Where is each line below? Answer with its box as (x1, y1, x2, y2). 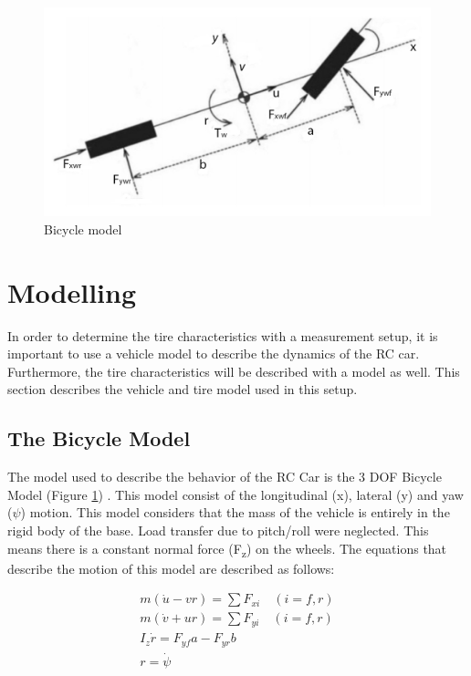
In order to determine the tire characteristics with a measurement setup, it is (7, 326, 438, 345)
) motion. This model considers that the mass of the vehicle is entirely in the (20, 503, 450, 522)
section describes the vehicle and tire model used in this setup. (7, 380, 358, 399)
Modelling (7, 273, 137, 310)
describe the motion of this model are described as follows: (7, 558, 335, 577)
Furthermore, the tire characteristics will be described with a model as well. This (7, 361, 460, 380)
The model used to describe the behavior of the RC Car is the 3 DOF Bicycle (7, 467, 442, 486)
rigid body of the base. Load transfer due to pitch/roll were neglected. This (7, 521, 429, 540)
